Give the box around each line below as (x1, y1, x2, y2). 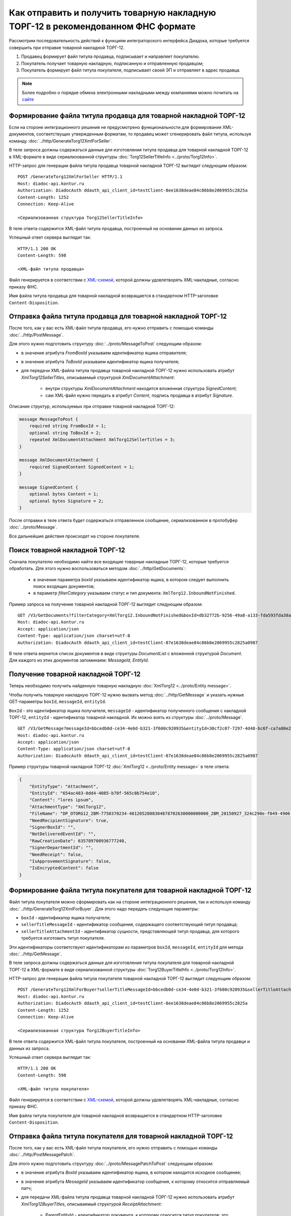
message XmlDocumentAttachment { (19, 457, 99, 463)
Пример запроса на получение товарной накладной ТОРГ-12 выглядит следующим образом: (9, 601, 203, 607)
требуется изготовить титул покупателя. (21, 935, 105, 941)
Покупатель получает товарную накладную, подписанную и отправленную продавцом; (21, 60, 204, 66)
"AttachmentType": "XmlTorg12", (29, 804, 107, 809)
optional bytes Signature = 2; (29, 498, 104, 503)
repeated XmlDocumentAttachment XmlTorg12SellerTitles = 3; (29, 437, 176, 443)
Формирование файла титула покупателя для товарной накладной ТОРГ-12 (9, 886, 252, 894)
